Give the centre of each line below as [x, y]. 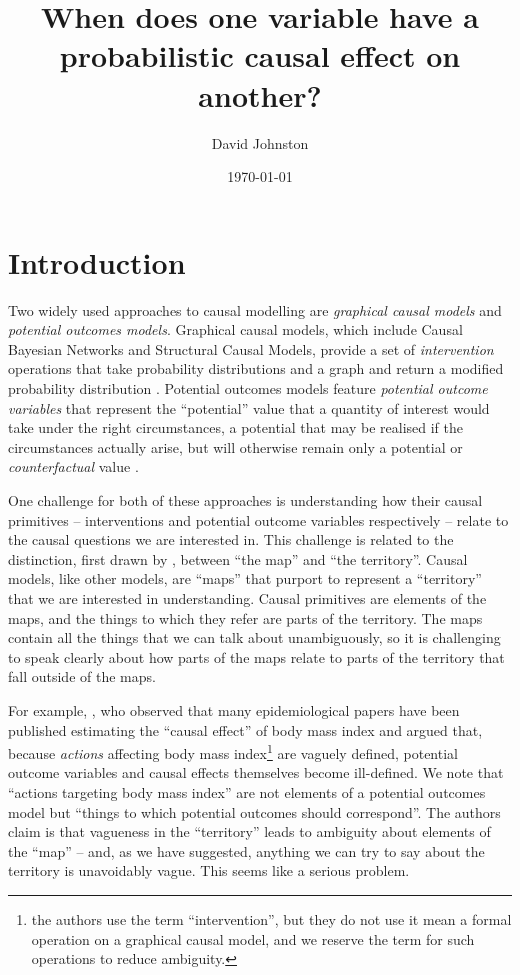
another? [260, 94]
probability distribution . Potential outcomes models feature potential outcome [248, 388]
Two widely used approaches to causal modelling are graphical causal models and [255, 309]
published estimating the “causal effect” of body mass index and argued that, [245, 729]
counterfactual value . [73, 466]
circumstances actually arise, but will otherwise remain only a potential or [235, 446]
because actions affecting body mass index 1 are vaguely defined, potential [233, 751]
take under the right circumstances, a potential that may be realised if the [235, 427]
